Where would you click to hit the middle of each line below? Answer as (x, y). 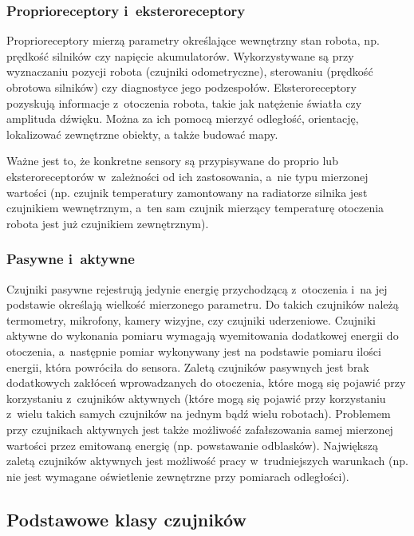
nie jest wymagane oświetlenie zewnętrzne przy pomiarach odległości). (178, 476)
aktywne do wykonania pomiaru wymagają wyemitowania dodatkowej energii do (203, 335)
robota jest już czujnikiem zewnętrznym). (108, 223)
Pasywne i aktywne (71, 259)
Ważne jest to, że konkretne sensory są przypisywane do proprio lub (172, 161)
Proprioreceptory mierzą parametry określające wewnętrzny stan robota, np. (193, 40)
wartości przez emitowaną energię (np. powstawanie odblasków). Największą (192, 445)
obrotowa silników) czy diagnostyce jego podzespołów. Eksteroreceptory (181, 87)
